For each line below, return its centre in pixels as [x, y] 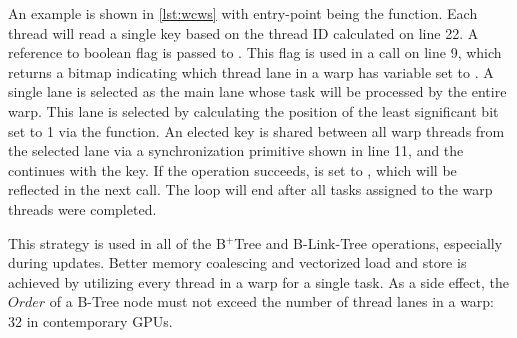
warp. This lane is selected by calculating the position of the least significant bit [253, 110]
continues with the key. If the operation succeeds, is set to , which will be [232, 169]
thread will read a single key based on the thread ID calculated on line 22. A [243, 32]
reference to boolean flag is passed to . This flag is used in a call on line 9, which [255, 52]
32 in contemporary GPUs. [90, 320]
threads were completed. [82, 208]
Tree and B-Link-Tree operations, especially [368, 242]
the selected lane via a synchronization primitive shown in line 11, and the [236, 150]
